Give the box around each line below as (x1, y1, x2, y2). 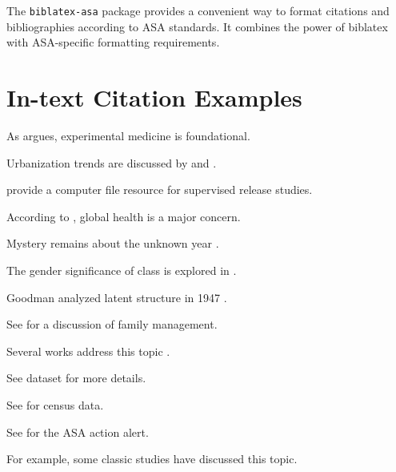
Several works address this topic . (6, 342, 170, 359)
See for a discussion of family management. (6, 316, 218, 333)
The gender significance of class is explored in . (6, 261, 237, 278)
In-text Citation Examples (6, 81, 302, 114)
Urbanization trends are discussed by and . (6, 154, 217, 171)
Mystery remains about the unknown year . (6, 235, 219, 252)
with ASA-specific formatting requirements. (6, 34, 220, 50)
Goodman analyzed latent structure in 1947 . (6, 288, 227, 305)
